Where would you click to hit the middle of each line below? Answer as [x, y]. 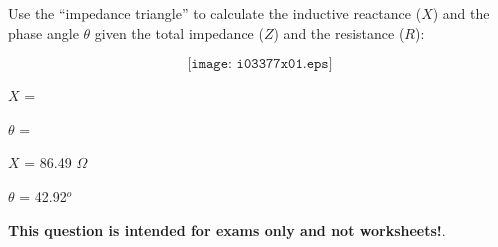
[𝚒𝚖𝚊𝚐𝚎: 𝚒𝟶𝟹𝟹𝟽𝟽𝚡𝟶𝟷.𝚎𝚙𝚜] [260, 64]
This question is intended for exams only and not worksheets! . [227, 229]
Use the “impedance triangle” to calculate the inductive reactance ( [215, 13]
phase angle [43, 32]
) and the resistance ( [339, 32]
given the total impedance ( [179, 32]
